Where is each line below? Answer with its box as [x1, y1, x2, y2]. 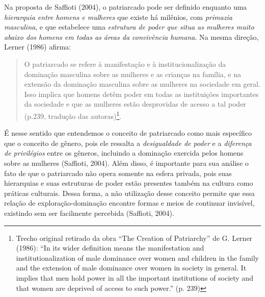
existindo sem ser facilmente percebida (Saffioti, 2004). [4, 207, 174, 218]
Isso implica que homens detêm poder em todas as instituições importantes [24, 88, 259, 99]
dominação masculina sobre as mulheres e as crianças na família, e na [24, 68, 241, 79]
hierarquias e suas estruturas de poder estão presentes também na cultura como [4, 178, 253, 188]
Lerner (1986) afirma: [4, 41, 71, 52]
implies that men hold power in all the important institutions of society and [16, 272, 253, 283]
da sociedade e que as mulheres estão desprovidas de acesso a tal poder [24, 98, 246, 109]
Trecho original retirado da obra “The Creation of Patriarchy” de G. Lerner [16, 232, 253, 243]
